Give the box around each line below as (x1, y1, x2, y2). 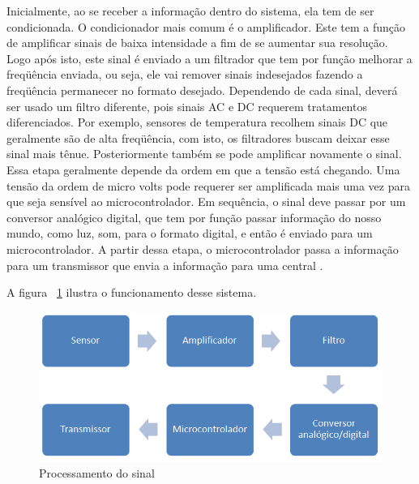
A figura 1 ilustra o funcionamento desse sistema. (6, 284, 257, 301)
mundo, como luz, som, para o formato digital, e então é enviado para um (6, 225, 373, 242)
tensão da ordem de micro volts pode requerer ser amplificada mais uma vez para (6, 177, 410, 194)
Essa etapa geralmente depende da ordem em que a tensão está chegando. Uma (6, 161, 400, 178)
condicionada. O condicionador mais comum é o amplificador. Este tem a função (6, 18, 405, 35)
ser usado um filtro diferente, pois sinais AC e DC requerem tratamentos (6, 97, 367, 114)
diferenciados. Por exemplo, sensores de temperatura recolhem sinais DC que (6, 114, 388, 131)
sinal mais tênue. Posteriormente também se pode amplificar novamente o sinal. (6, 145, 402, 162)
